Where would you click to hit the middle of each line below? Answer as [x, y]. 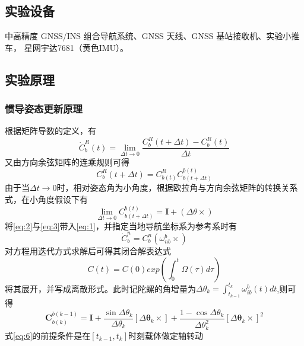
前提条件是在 [66, 335]
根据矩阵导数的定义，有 [50, 131]
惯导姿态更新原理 [44, 109]
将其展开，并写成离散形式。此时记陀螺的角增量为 [100, 288]
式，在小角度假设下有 [46, 199]
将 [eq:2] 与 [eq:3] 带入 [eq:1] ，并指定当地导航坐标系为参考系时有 [121, 225]
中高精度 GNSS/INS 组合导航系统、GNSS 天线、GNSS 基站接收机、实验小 [148, 36]
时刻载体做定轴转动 [166, 335]
